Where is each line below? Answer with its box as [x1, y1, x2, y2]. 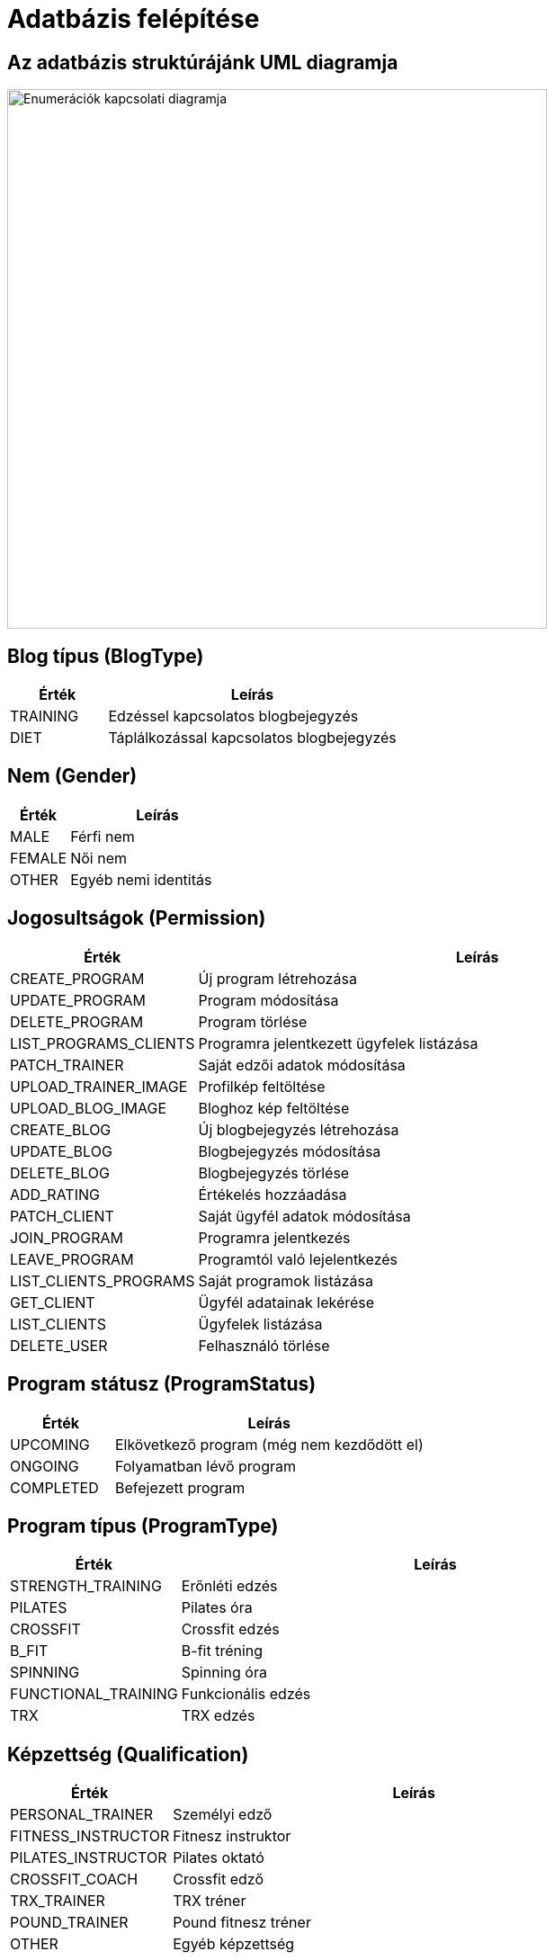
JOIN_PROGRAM [10, 1228, 124, 1247]
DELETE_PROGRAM [10, 1012, 144, 1031]
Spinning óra [181, 1663, 267, 1682]
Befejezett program [114, 1478, 246, 1497]
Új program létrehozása [198, 969, 357, 988]
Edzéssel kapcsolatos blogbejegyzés [108, 707, 359, 726]
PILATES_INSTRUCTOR [10, 1848, 167, 1867]
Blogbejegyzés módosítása [198, 1141, 381, 1160]
